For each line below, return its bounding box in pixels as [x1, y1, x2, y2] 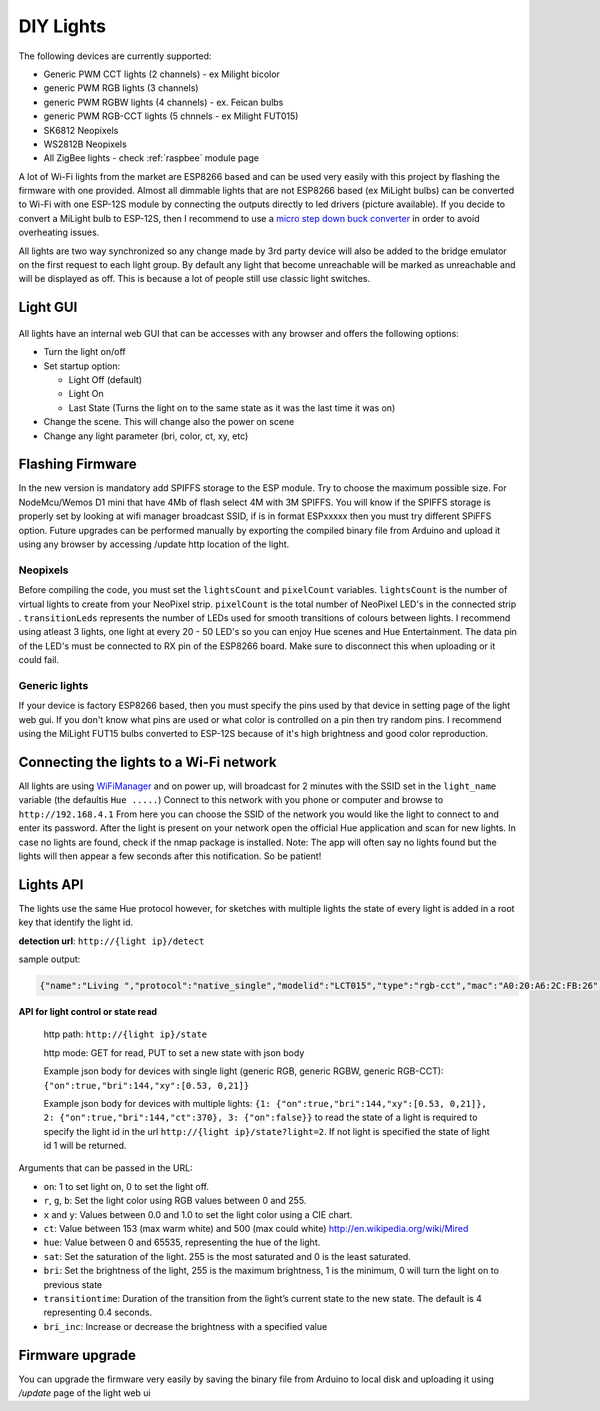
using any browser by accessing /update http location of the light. [18, 538, 290, 550]
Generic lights [18, 678, 89, 692]
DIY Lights [18, 15, 107, 37]
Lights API [18, 876, 84, 893]
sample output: [18, 953, 81, 965]
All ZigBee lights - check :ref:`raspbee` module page [43, 152, 260, 164]
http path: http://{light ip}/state [43, 1028, 208, 1040]
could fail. [18, 654, 60, 666]
